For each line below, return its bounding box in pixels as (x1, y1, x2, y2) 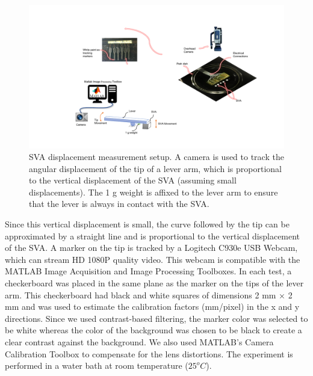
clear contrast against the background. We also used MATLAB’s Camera (5, 336, 274, 348)
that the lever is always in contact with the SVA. (29, 197, 209, 210)
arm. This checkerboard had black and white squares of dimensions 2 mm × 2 (5, 288, 293, 301)
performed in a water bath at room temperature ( (5, 359, 188, 372)
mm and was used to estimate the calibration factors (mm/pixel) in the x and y (5, 300, 300, 313)
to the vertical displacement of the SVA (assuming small (29, 174, 237, 186)
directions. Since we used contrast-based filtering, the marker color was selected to (5, 312, 308, 324)
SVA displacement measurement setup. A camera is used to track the (29, 150, 284, 163)
